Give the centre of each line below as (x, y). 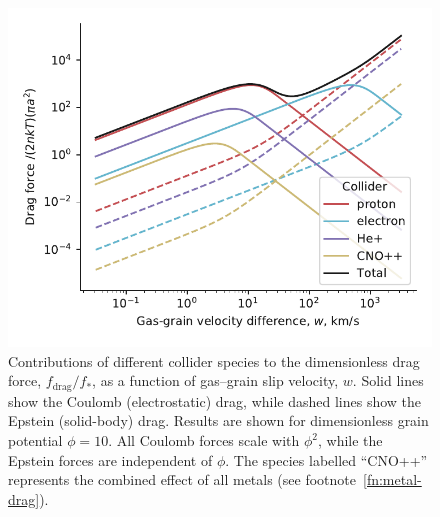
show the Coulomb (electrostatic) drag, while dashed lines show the (215, 400)
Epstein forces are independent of (110, 459)
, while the (350, 440)
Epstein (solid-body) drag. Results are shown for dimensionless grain (218, 420)
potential (35, 440)
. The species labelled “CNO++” (326, 459)
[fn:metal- (392, 479)
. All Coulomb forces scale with (204, 440)
